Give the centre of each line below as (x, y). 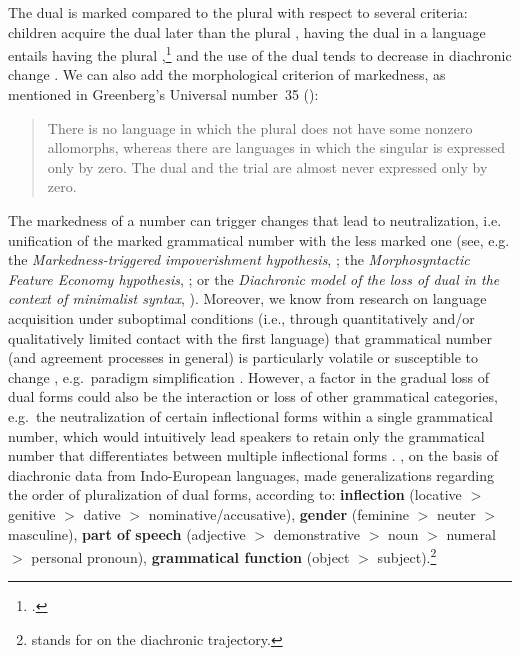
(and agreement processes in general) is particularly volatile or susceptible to (243, 357)
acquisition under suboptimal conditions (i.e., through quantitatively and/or (241, 317)
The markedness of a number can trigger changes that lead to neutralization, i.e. (255, 220)
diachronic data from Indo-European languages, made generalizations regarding (251, 474)
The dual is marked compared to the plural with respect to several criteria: (238, 12)
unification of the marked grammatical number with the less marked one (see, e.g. (259, 239)
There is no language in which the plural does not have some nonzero (260, 127)
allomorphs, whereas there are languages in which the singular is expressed (276, 147)
